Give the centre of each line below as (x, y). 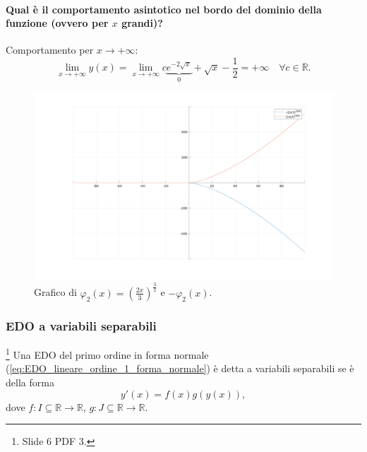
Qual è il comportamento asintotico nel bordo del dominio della (164, 9)
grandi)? (142, 23)
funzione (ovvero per (57, 23)
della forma (30, 382)
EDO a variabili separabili (81, 325)
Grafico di (55, 292)
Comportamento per (50, 50)
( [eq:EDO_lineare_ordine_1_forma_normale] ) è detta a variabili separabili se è (180, 368)
